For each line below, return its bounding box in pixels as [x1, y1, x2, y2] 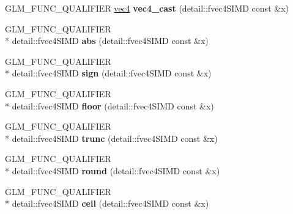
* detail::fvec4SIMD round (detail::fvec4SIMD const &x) [5, 164, 220, 177]
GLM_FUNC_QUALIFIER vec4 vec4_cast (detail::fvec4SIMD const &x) [5, 2, 289, 14]
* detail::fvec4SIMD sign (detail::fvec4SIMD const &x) [5, 67, 212, 79]
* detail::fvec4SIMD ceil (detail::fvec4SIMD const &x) [5, 197, 209, 210]
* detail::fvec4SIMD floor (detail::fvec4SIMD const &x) [5, 99, 214, 112]
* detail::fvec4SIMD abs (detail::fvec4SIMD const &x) [5, 34, 209, 47]
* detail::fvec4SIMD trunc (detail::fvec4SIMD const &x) [5, 131, 218, 144]
